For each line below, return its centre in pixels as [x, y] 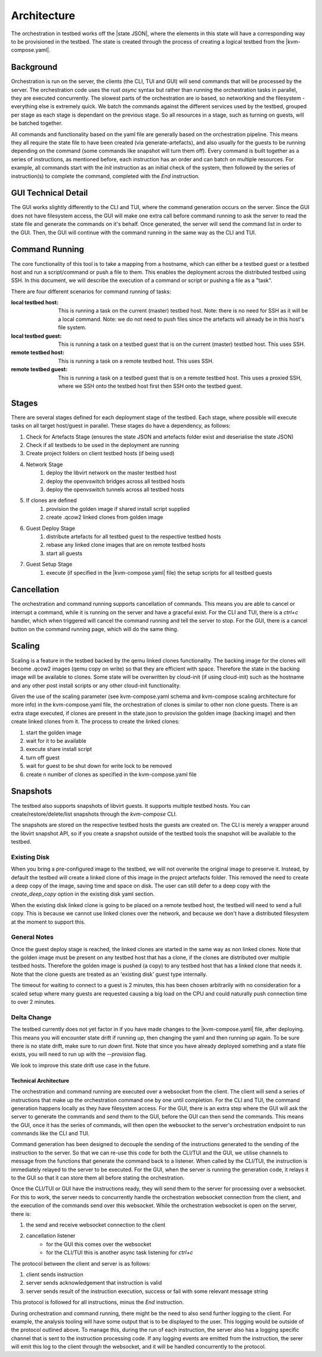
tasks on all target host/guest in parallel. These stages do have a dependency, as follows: [121, 426]
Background [34, 67]
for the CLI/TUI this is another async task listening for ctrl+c [120, 1252]
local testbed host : [35, 302]
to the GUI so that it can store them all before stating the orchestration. [98, 1178]
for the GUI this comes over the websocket [99, 1244]
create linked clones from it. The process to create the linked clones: [95, 722]
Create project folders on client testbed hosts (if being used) [100, 454]
